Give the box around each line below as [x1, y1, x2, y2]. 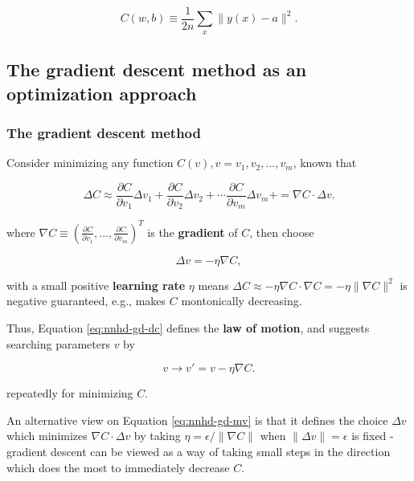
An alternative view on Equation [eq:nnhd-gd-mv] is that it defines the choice [6, 411, 388, 428]
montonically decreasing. [181, 292, 302, 309]
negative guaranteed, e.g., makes [6, 292, 166, 309]
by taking [133, 427, 181, 444]
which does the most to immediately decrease [6, 459, 230, 475]
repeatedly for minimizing [6, 385, 133, 402]
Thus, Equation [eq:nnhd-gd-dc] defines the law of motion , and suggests [6, 320, 370, 336]
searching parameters [6, 335, 110, 352]
